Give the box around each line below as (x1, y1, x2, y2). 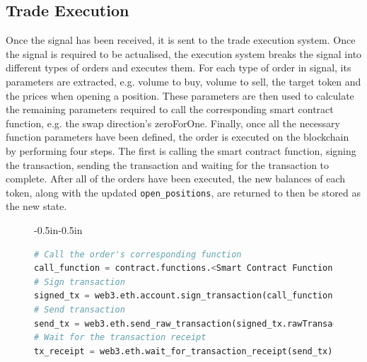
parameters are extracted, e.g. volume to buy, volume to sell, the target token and (6, 74, 361, 88)
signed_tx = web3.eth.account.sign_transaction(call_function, (34, 291, 338, 301)
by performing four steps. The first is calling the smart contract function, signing (6, 143, 356, 158)
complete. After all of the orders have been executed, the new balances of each (6, 171, 346, 186)
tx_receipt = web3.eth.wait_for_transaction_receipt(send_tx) (34, 346, 333, 356)
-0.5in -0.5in (34, 222, 83, 237)
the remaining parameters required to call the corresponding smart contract (6, 102, 334, 117)
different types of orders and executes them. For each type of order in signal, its (6, 60, 351, 75)
